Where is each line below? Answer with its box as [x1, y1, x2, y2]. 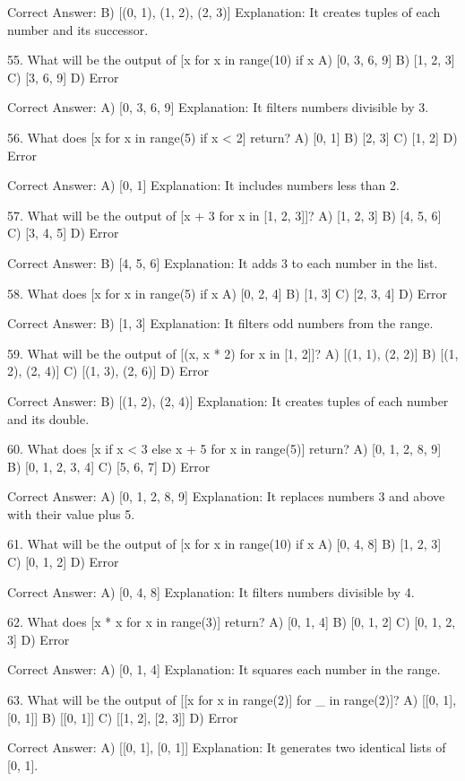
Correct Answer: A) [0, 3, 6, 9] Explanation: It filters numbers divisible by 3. [7, 98, 429, 117]
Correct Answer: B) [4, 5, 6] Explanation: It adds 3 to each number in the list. [7, 253, 438, 272]
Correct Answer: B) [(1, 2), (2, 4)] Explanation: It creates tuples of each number [7, 391, 449, 410]
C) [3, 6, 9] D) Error [7, 67, 119, 86]
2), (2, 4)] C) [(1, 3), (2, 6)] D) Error [7, 361, 209, 380]
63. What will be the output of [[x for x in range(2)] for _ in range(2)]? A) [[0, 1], [7, 690, 457, 709]
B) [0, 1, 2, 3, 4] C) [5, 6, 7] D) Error [7, 456, 211, 475]
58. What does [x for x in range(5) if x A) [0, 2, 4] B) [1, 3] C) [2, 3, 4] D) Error [7, 283, 447, 302]
